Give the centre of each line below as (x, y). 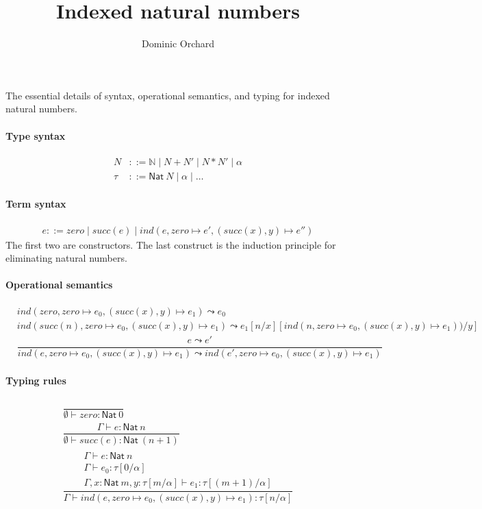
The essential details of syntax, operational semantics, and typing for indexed (168, 95)
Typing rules (36, 381)
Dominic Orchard (178, 44)
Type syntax (36, 135)
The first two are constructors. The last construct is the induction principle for (171, 244)
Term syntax (36, 204)
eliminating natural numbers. (66, 258)
